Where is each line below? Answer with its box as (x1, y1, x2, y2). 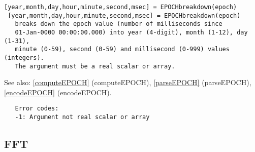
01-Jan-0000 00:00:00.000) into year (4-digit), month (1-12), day (15, 28, 248, 36)
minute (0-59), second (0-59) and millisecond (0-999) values (15, 46, 230, 53)
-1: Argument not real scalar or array (15, 113, 150, 121)
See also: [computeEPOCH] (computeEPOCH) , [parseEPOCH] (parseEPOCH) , (4, 77, 251, 88)
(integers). (4, 54, 44, 61)
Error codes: (15, 105, 59, 112)
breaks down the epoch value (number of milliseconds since (15, 20, 222, 28)
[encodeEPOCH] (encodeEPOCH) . (4, 87, 112, 97)
